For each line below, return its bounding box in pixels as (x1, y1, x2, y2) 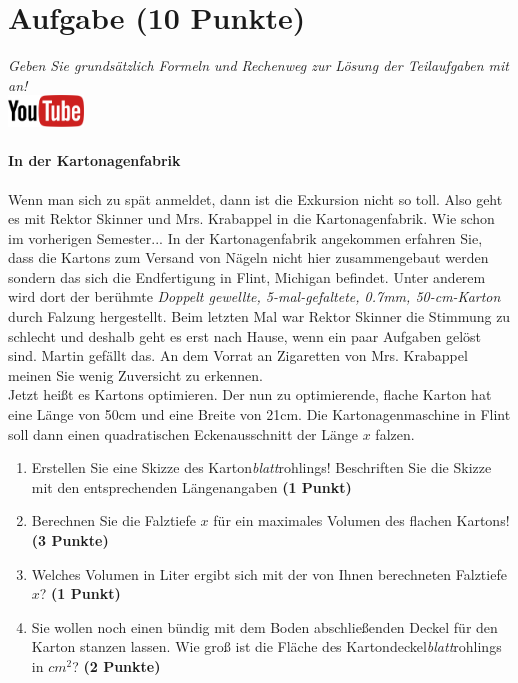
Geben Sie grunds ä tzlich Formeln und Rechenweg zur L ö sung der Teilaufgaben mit (8, 55, 509, 76)
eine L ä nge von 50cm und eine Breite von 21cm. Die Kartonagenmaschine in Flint (8, 404, 511, 425)
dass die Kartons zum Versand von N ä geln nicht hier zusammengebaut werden (8, 247, 489, 268)
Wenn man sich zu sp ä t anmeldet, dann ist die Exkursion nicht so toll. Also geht (8, 188, 503, 209)
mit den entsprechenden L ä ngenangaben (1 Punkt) (31, 476, 352, 497)
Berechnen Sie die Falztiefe (31, 510, 196, 531)
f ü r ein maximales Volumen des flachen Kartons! (213, 510, 510, 531)
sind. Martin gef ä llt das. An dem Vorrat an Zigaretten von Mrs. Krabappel (8, 345, 468, 366)
